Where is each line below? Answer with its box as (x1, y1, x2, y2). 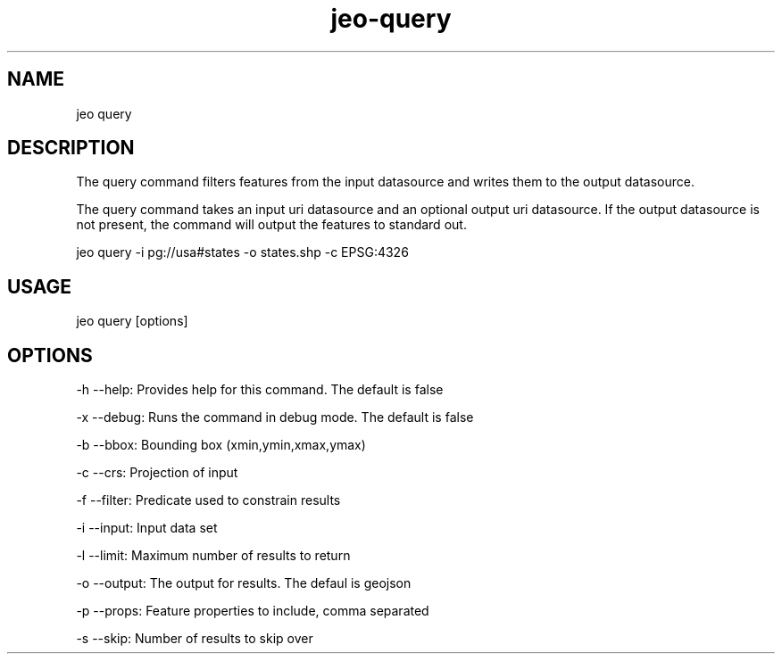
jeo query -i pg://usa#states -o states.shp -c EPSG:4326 (76, 244, 409, 260)
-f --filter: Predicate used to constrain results (76, 492, 341, 508)
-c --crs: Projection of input (76, 465, 238, 481)
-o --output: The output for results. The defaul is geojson (76, 575, 412, 591)
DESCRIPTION (7, 136, 135, 160)
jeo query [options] (76, 313, 188, 329)
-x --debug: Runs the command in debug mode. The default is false (76, 409, 474, 426)
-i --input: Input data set (76, 520, 218, 536)
